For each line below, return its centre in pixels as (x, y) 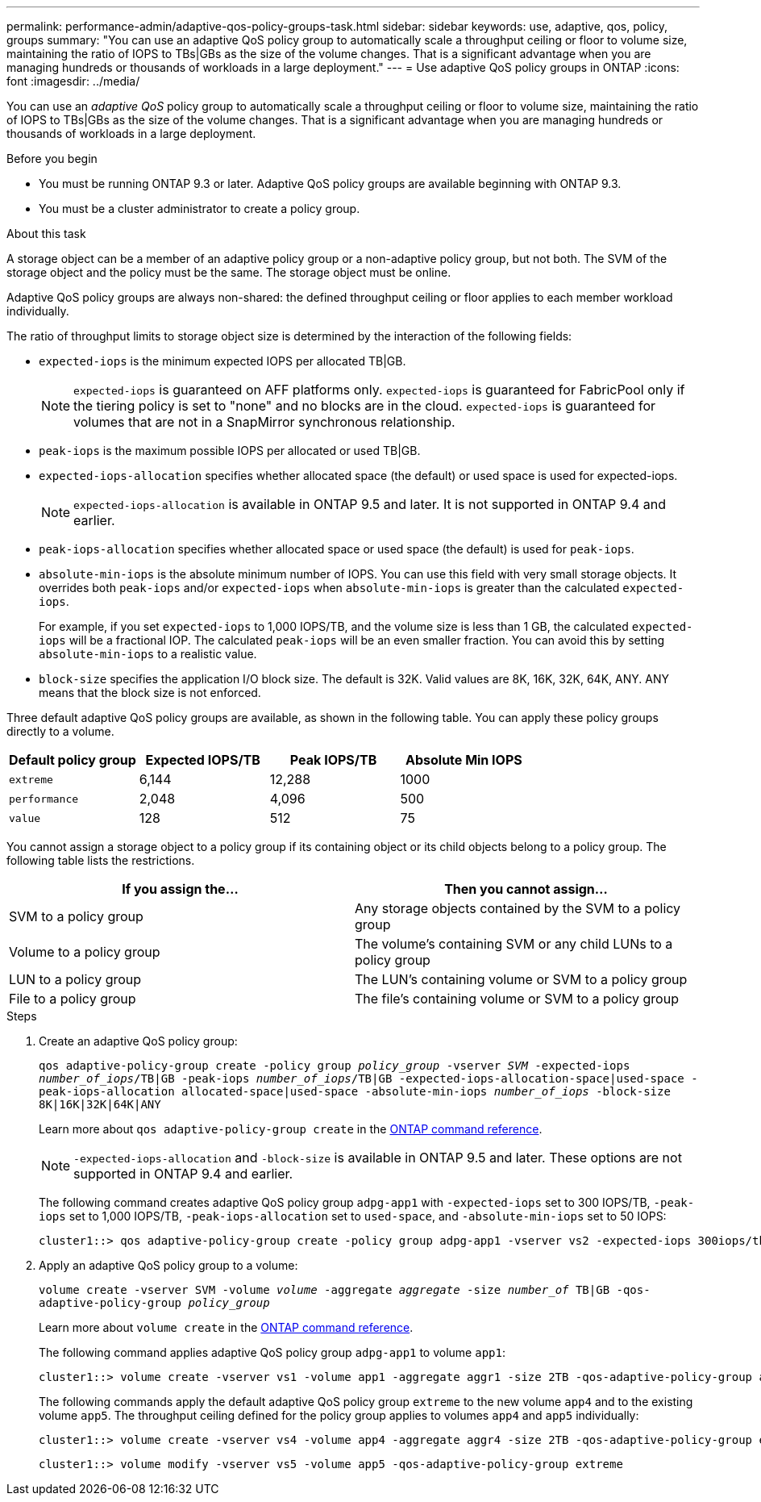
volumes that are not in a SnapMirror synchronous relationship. (264, 422)
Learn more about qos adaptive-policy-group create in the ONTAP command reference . (291, 1129)
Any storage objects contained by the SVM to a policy (518, 908)
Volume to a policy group (85, 952)
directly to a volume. (60, 731)
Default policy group (73, 760)
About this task (46, 234)
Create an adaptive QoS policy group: (138, 1041)
